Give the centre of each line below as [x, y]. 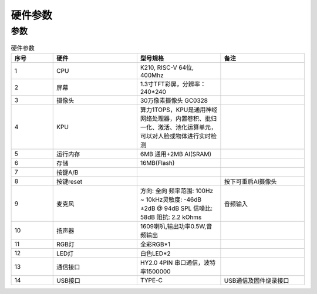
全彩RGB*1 [155, 244]
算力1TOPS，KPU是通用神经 [179, 110]
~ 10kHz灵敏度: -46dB [171, 200]
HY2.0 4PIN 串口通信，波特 [178, 262]
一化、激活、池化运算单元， [178, 127]
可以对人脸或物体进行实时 [176, 136]
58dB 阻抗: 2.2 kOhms [171, 217]
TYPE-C [151, 280]
